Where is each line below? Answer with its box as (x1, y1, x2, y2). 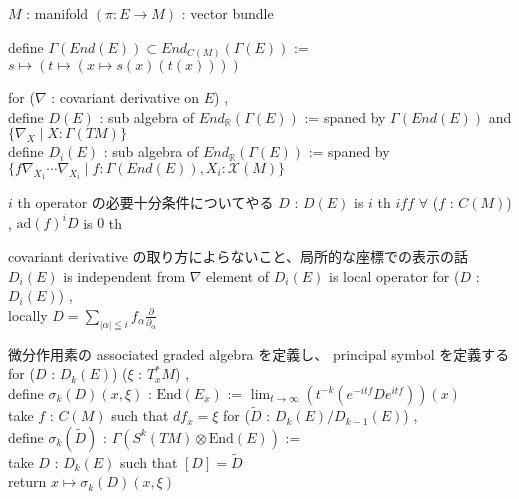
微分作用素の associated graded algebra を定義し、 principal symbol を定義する (8, 343, 510, 364)
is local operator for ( (328, 265, 460, 286)
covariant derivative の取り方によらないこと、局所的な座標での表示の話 (8, 246, 468, 267)
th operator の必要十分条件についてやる (17, 192, 274, 213)
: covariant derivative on (51, 87, 200, 108)
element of (206, 265, 270, 286)
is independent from (63, 265, 186, 286)
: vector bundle (181, 3, 274, 23)
